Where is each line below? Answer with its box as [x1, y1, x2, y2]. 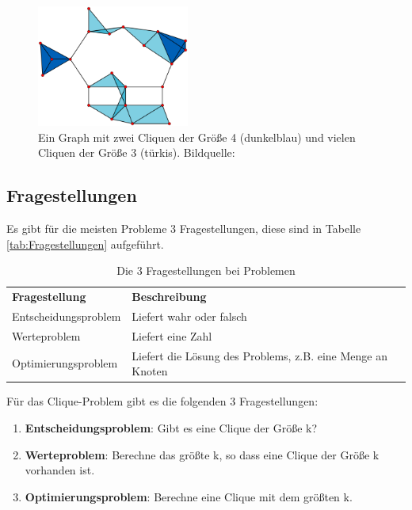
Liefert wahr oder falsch [132, 307, 247, 324]
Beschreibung [132, 288, 207, 305]
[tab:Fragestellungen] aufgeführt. [6, 235, 164, 252]
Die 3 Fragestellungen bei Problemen [116, 262, 296, 279]
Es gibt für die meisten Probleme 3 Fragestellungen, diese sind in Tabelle [6, 220, 361, 237]
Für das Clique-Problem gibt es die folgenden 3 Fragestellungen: [6, 393, 319, 409]
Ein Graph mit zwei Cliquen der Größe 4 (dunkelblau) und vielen [38, 128, 356, 145]
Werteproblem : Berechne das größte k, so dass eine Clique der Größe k [25, 446, 380, 462]
